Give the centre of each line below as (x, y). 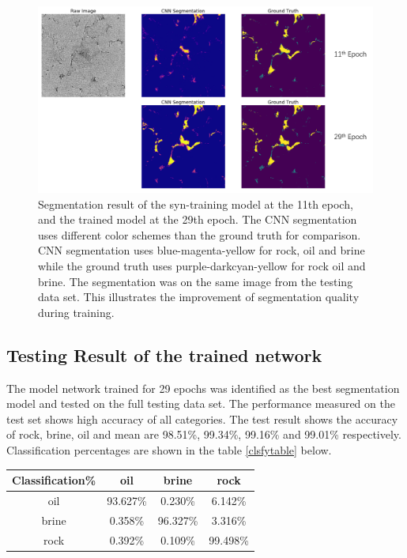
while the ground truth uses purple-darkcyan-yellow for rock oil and (202, 265)
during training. (76, 312)
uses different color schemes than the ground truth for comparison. (200, 234)
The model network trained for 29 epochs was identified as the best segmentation (203, 388)
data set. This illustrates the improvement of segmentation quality (199, 297)
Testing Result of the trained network (164, 354)
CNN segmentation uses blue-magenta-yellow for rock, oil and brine (202, 250)
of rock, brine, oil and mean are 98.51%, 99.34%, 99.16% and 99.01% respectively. (204, 434)
